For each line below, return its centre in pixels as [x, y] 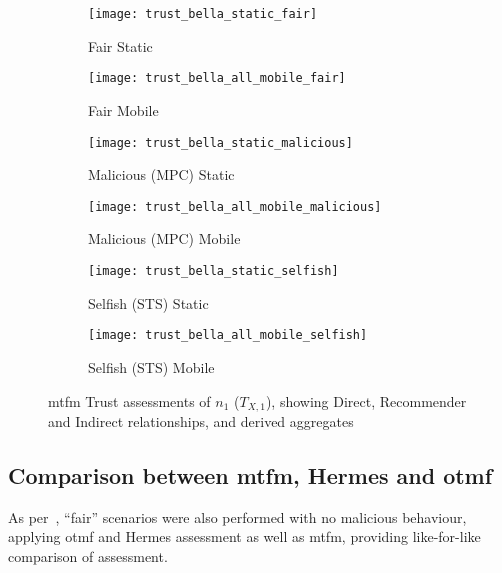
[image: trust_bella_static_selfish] [213, 271]
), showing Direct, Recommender [366, 400]
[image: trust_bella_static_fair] [203, 14]
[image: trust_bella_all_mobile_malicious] [235, 206]
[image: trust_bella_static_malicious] [220, 142]
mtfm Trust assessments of [129, 400]
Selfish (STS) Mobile [151, 366]
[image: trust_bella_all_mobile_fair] [217, 78]
